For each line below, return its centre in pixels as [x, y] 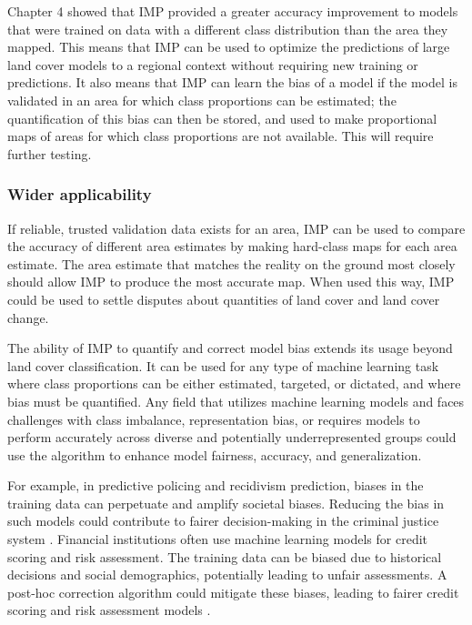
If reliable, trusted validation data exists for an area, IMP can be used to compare [236, 228]
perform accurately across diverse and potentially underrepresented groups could [232, 437]
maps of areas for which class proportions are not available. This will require [221, 136]
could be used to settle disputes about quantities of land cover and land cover [224, 299]
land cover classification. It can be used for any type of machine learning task [223, 365]
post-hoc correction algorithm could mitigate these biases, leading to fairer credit [233, 592]
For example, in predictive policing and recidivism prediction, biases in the [216, 485]
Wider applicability [80, 194]
